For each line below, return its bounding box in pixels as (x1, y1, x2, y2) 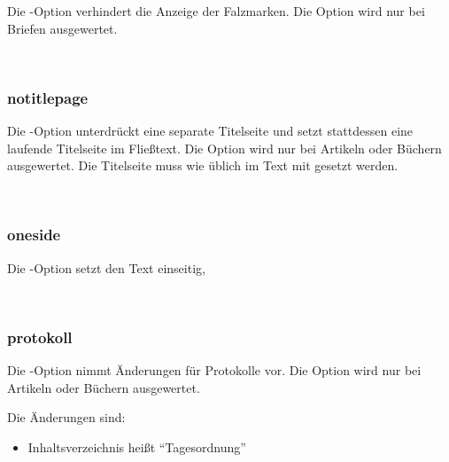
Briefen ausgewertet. (7, 19, 118, 37)
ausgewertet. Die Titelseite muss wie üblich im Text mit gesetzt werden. (7, 156, 399, 175)
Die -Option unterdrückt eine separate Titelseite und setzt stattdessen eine (7, 121, 414, 139)
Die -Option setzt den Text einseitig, (7, 258, 205, 277)
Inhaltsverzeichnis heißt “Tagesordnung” (27, 437, 246, 456)
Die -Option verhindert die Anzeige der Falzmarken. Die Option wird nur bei (7, 2, 425, 20)
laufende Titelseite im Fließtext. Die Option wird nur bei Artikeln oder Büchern (7, 138, 442, 157)
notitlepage (7, 86, 89, 108)
